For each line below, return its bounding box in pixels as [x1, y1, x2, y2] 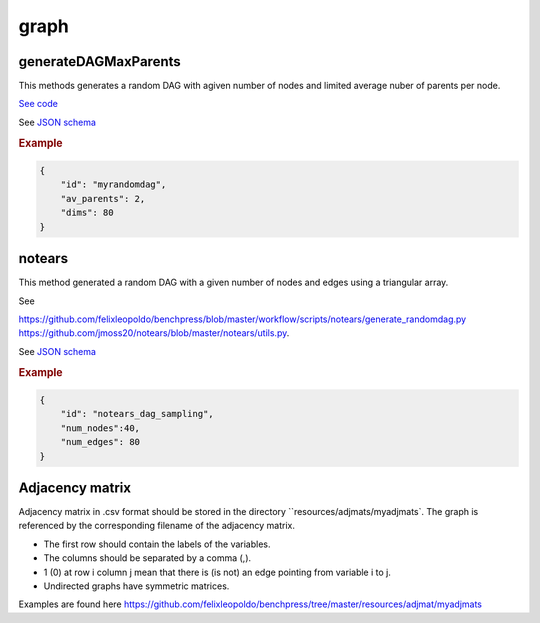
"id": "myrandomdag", [60, 179, 167, 190]
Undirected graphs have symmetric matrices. [43, 580, 230, 592]
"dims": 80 [60, 207, 114, 219]
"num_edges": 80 [60, 436, 140, 448]
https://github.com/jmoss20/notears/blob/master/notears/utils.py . [18, 327, 290, 339]
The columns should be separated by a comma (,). [43, 552, 252, 564]
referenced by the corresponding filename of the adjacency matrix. [18, 520, 295, 532]
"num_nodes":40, [60, 422, 140, 434]
